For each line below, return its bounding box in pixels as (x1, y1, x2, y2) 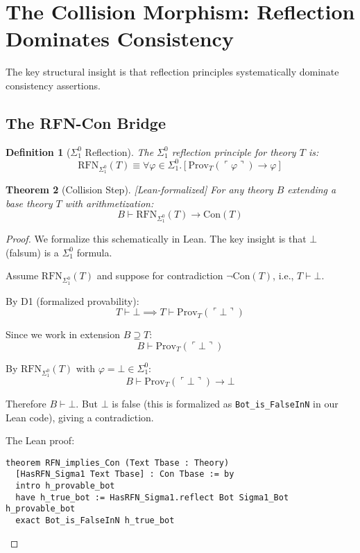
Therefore (6, 396, 46, 410)
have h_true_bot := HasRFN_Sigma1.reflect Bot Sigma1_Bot (15, 492, 289, 502)
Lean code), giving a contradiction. (6, 410, 154, 424)
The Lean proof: (6, 433, 75, 448)
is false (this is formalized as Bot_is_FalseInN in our (112, 396, 338, 410)
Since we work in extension (6, 327, 120, 342)
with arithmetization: (65, 195, 154, 210)
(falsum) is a (6, 245, 59, 259)
